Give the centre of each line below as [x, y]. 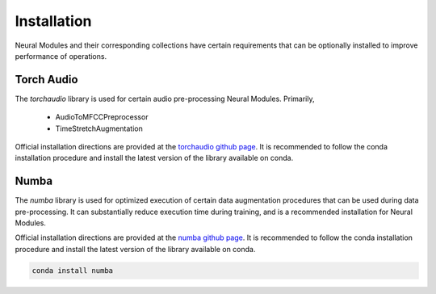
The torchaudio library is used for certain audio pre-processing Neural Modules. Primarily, [165, 99]
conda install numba [72, 270]
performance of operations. [61, 56]
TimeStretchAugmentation [99, 128]
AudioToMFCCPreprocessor [102, 117]
